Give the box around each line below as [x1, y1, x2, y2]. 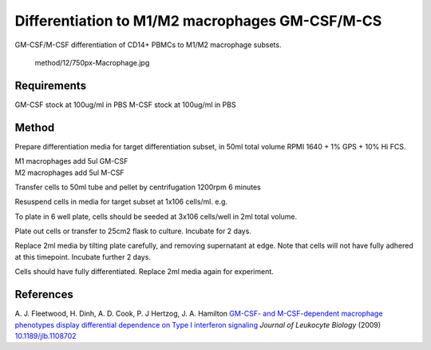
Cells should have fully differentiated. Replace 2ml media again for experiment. [14, 267, 275, 276]
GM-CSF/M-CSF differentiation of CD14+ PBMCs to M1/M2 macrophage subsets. [14, 40, 282, 50]
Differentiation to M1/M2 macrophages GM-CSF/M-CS [14, 12, 382, 30]
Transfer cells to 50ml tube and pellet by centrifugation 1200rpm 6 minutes [14, 182, 261, 192]
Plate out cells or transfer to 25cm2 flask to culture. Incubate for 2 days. [14, 226, 251, 236]
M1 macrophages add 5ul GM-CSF [14, 157, 129, 166]
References [14, 288, 73, 301]
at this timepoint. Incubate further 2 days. [14, 252, 152, 261]
